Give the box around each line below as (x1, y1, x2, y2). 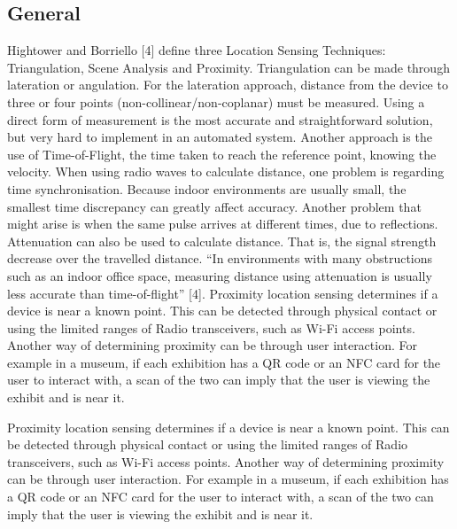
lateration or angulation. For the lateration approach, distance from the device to (7, 75, 448, 94)
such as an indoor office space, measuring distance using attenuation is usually (7, 266, 432, 284)
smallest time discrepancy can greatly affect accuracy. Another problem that (7, 197, 422, 215)
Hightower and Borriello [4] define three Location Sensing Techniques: (7, 41, 386, 59)
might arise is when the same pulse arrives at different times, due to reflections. (7, 214, 438, 233)
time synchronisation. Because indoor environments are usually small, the (7, 179, 407, 198)
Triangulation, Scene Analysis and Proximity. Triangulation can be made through (7, 58, 450, 76)
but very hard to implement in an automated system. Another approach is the (7, 128, 432, 146)
